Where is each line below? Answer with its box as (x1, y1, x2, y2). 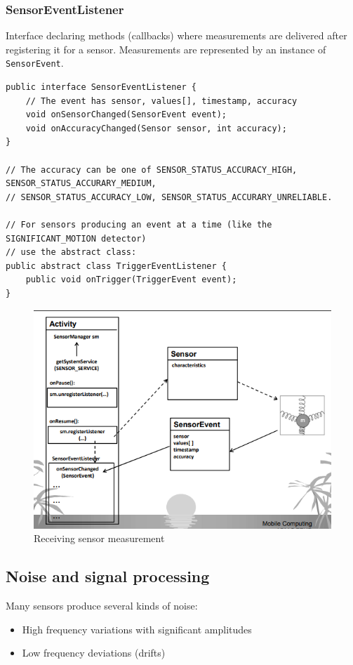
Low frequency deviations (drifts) (22, 645, 166, 660)
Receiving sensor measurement (34, 531, 165, 546)
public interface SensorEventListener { (6, 82, 197, 93)
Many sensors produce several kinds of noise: (6, 598, 198, 612)
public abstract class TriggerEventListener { (6, 261, 227, 271)
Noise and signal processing (6, 565, 210, 587)
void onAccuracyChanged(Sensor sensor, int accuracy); (25, 123, 287, 133)
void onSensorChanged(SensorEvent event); (25, 110, 227, 120)
